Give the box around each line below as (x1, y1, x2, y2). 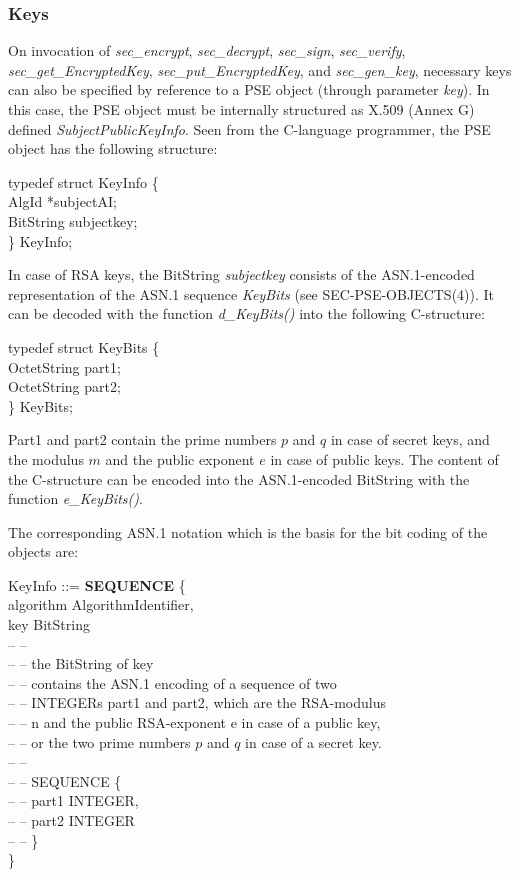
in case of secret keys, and (330, 429, 490, 450)
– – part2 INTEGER (8, 810, 135, 830)
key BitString (8, 614, 90, 635)
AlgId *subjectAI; (8, 191, 117, 212)
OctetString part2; (8, 376, 121, 397)
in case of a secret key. (245, 731, 382, 752)
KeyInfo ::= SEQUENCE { (8, 574, 186, 595)
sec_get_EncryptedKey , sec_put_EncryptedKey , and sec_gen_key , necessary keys (8, 59, 512, 80)
